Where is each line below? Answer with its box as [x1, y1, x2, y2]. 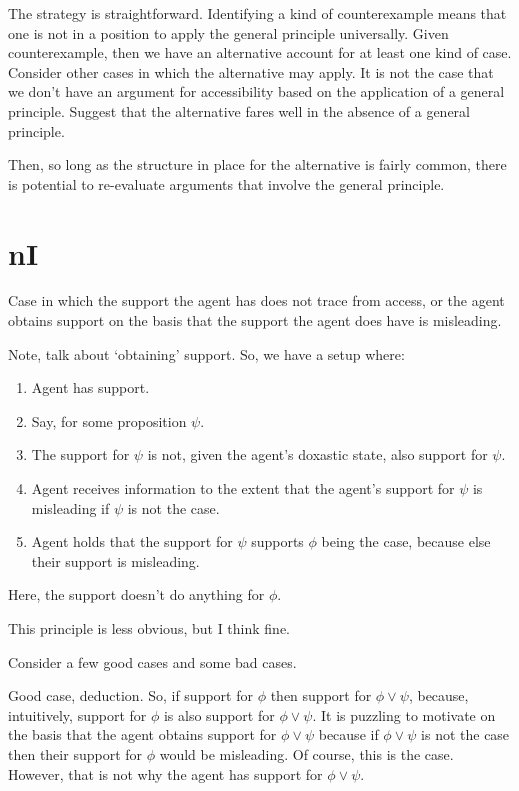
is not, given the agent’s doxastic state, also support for [147, 444, 488, 465]
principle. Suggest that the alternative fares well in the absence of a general [8, 100, 470, 121]
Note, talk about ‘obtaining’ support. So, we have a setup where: [8, 343, 405, 364]
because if [318, 724, 379, 745]
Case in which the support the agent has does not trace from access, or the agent [8, 290, 505, 311]
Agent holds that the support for [31, 531, 233, 552]
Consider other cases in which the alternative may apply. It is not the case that [8, 61, 494, 82]
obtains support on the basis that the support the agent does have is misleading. [8, 310, 502, 331]
